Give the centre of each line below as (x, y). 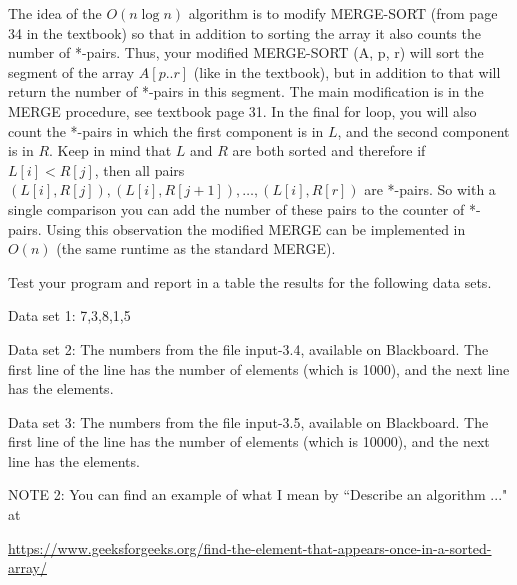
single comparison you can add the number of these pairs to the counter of (236, 208)
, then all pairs (139, 169)
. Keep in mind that (110, 150)
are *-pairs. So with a (430, 189)
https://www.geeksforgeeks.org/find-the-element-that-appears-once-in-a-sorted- (250, 547)
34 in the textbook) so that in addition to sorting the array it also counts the (244, 32)
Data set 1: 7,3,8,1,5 (69, 315)
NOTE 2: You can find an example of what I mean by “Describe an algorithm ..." (258, 494)
